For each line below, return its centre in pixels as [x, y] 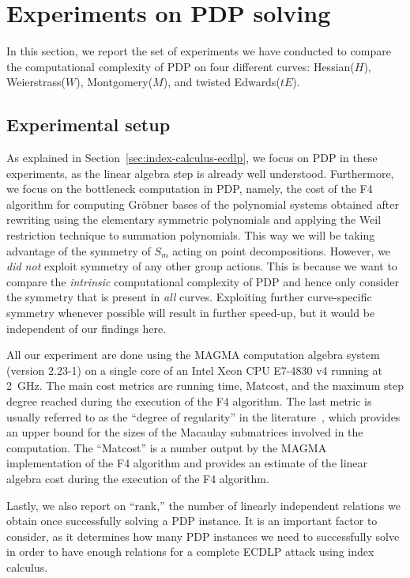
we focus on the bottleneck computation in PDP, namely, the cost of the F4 [190, 189]
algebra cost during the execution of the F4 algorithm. [138, 478]
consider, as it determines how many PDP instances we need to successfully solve [203, 536]
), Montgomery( [115, 82]
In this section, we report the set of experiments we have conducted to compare [199, 51]
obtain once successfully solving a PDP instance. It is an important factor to [192, 521]
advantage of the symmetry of [79, 250]
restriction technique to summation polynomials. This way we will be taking [191, 235]
